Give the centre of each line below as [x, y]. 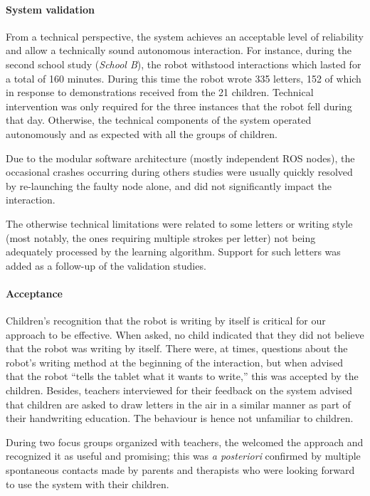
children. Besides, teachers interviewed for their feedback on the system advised [179, 390]
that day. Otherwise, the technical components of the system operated [159, 120]
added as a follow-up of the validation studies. [106, 265]
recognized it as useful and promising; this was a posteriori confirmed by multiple [183, 456]
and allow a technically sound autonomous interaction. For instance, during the [179, 50]
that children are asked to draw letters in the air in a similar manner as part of [178, 404]
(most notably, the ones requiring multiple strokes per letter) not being [161, 237]
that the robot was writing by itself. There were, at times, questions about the [177, 348]
